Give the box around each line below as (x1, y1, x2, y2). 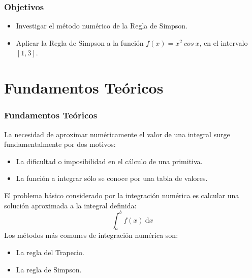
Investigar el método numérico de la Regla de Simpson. (16, 20, 187, 31)
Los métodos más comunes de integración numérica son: (4, 230, 178, 240)
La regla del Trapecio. (16, 247, 84, 258)
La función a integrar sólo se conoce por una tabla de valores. (16, 173, 208, 183)
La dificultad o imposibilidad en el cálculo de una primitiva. (16, 156, 203, 166)
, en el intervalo (199, 37, 248, 48)
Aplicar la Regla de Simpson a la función (16, 37, 144, 48)
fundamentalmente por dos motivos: (4, 139, 116, 149)
